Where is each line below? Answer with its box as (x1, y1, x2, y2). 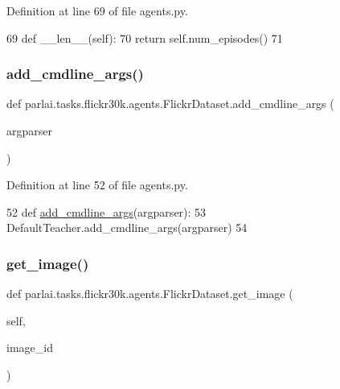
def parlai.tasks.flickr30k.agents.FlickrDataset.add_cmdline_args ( (6, 95, 334, 112)
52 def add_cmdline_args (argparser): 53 (6, 203, 207, 220)
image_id (6, 339, 53, 356)
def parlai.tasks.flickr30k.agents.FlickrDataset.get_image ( (6, 285, 293, 302)
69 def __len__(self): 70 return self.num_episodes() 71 (6, 29, 283, 46)
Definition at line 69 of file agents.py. (6, 2, 188, 19)
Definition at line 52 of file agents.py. (6, 176, 188, 193)
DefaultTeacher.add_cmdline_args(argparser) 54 (6, 219, 248, 236)
